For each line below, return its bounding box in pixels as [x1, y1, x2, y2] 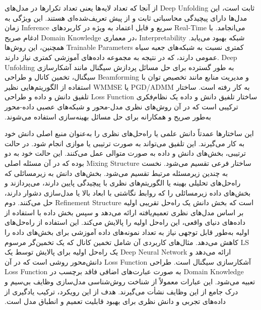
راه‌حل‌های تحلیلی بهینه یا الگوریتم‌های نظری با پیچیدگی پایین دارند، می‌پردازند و [5, 177, 241, 188]
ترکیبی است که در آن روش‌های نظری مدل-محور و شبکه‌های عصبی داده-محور [5, 101, 238, 111]
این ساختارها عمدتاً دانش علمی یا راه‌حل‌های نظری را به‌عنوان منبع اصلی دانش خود [5, 128, 254, 139]
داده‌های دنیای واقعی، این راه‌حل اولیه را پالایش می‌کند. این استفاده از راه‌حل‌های [5, 217, 245, 227]
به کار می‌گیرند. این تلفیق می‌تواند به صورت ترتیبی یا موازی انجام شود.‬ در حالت [5, 138, 245, 148]
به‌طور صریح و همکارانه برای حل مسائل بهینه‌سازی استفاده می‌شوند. [5, 111, 211, 121]
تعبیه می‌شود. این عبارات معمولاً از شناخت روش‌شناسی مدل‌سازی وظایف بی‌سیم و [5, 276, 255, 287]
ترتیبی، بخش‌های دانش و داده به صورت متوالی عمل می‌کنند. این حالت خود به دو [5, 148, 246, 158]
